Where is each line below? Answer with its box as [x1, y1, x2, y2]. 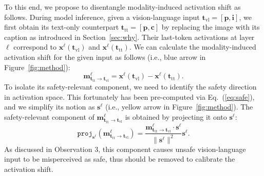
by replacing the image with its [161, 21, 260, 32]
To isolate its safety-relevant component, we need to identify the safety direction [4, 81, 257, 92]
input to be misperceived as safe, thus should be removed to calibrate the [4, 153, 235, 164]
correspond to [13, 41, 57, 52]
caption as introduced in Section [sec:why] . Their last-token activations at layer [4, 31, 255, 42]
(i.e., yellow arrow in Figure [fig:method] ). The [105, 101, 253, 112]
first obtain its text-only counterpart [4, 21, 119, 32]
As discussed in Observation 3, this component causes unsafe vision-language [4, 143, 246, 154]
